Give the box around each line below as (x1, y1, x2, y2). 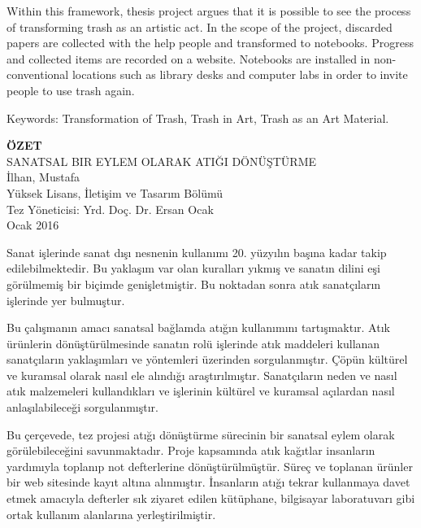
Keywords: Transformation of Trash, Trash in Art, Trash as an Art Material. (7, 109, 389, 126)
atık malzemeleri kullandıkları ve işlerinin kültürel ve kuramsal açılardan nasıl (7, 382, 395, 399)
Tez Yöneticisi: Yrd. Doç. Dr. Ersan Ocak (7, 200, 214, 217)
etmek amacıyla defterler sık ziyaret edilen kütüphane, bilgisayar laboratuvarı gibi (7, 490, 415, 507)
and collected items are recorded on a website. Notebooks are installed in (7, 50, 371, 67)
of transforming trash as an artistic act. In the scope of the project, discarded (7, 18, 393, 35)
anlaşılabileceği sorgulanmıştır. (7, 399, 158, 416)
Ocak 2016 (7, 216, 59, 233)
